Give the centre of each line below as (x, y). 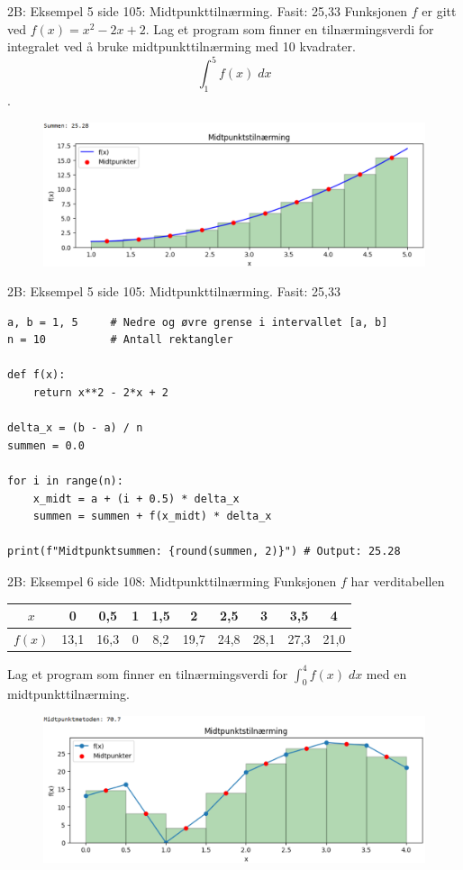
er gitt (439, 11)
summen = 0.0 (46, 445)
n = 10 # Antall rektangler (120, 340)
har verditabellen (398, 581)
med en (386, 673)
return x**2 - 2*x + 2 (100, 393)
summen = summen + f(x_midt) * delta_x (152, 517)
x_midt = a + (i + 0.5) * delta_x (136, 498)
